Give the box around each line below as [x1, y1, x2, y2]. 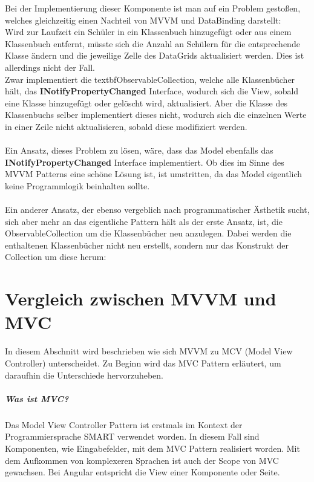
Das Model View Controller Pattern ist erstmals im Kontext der [5, 418, 243, 431]
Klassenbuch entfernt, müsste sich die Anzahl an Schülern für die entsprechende [5, 37, 300, 50]
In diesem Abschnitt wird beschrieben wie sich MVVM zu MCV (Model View [5, 345, 293, 357]
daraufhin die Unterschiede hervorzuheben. [5, 368, 163, 381]
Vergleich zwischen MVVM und [5, 286, 276, 311]
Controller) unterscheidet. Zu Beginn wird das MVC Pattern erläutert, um [5, 356, 281, 369]
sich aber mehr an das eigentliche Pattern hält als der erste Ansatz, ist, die [5, 215, 283, 227]
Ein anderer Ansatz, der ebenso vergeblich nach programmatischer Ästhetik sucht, [5, 203, 310, 216]
